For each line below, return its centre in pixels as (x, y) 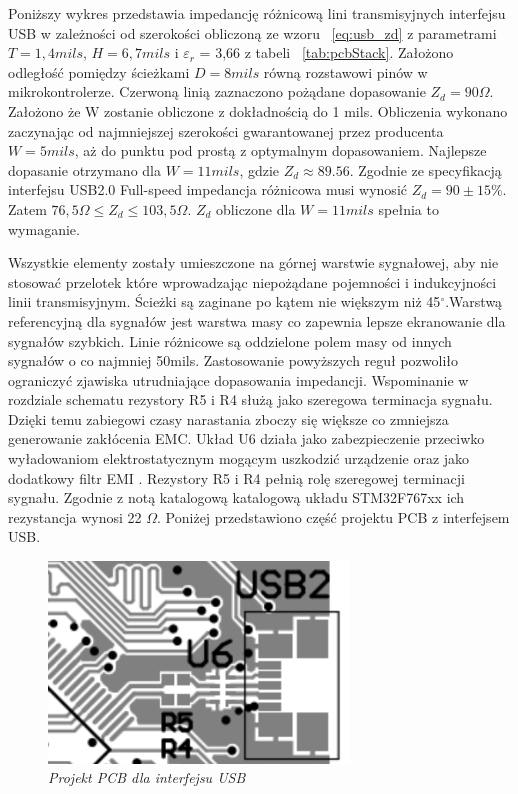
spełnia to (408, 208)
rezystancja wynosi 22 (75, 516)
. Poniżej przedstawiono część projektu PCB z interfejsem (333, 516)
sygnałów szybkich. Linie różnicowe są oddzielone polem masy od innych (230, 340)
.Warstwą (474, 301)
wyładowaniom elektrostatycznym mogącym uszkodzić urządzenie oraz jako (239, 458)
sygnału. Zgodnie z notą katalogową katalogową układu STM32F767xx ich (236, 497)
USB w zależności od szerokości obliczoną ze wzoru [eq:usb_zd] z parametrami (252, 32)
